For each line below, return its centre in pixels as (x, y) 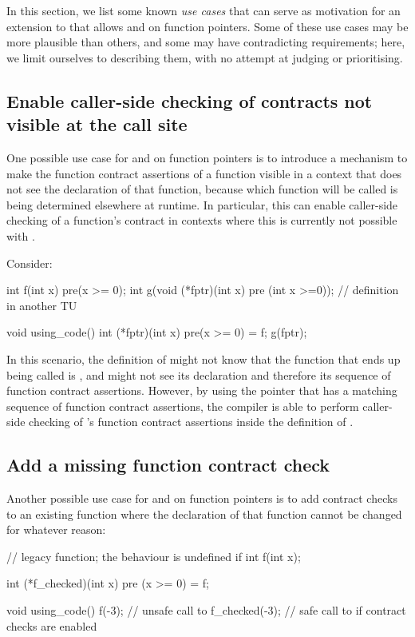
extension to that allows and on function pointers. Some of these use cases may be (207, 26)
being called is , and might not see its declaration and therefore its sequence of (199, 374)
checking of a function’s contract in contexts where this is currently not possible (202, 220)
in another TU (42, 305)
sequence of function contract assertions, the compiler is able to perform (183, 406)
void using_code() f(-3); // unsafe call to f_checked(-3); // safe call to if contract (206, 610)
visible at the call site (97, 124)
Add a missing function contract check (168, 465)
